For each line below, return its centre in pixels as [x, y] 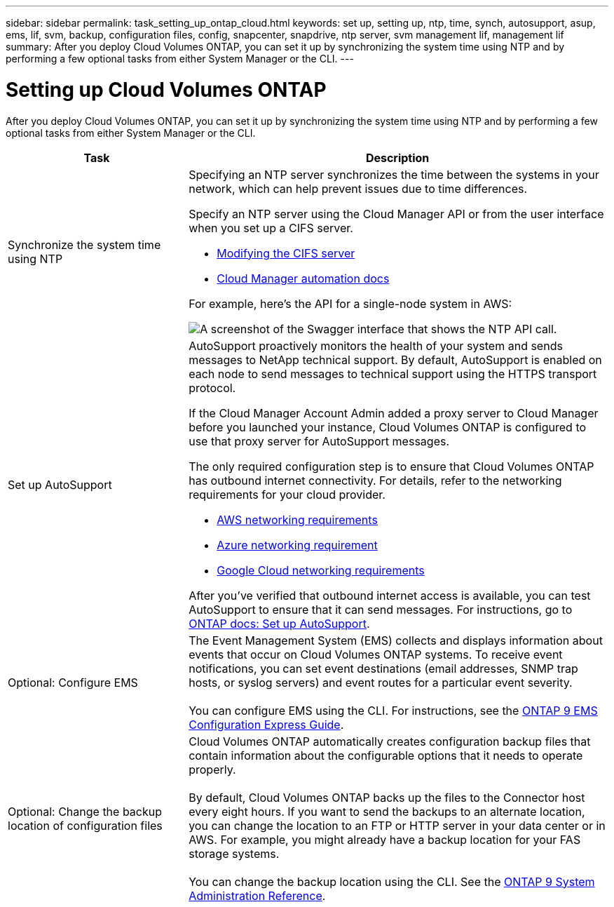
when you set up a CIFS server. [271, 228]
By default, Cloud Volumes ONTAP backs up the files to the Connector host [387, 797]
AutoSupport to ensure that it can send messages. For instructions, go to [381, 609]
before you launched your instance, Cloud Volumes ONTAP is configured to [388, 427]
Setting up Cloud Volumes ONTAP [166, 89]
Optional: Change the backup [85, 811]
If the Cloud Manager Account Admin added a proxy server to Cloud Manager [394, 413]
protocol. [212, 388]
